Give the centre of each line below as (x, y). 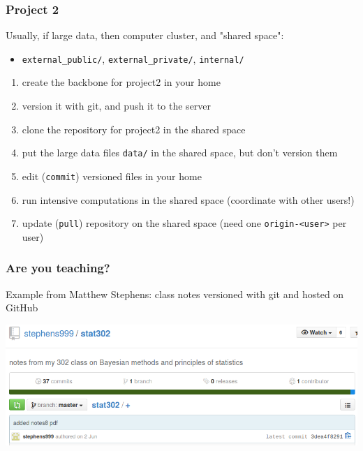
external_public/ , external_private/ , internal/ (133, 58)
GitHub (22, 308)
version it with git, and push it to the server (117, 106)
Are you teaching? (58, 268)
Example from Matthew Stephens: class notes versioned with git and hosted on (175, 294)
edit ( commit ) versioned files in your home (112, 176)
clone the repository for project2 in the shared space (134, 129)
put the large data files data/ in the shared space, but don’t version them (180, 153)
